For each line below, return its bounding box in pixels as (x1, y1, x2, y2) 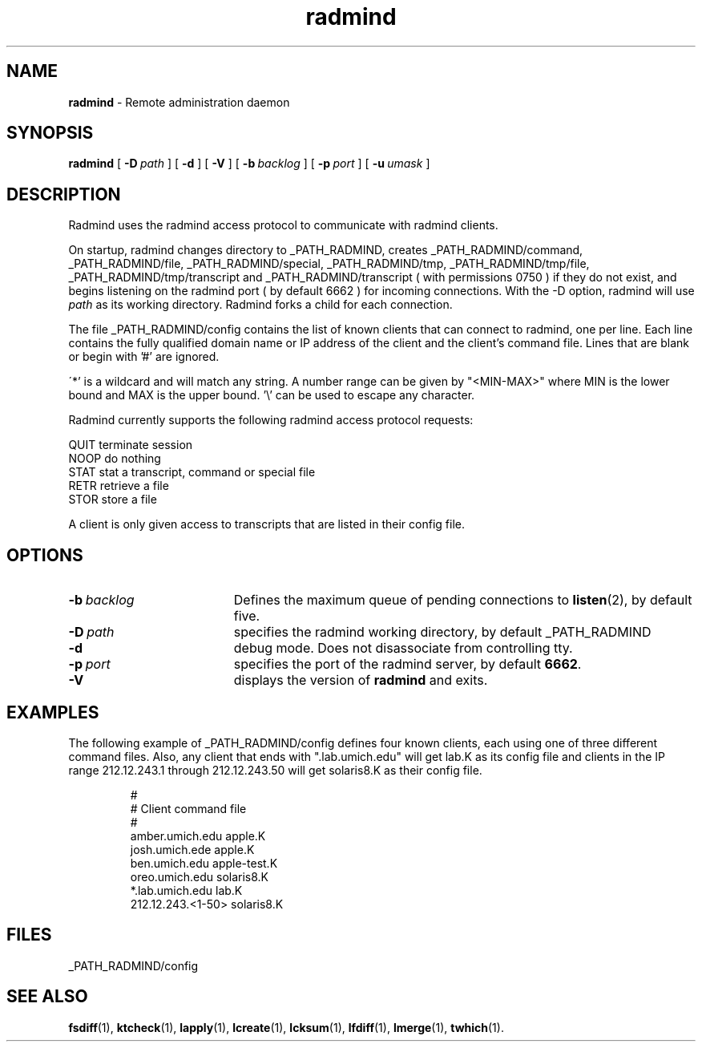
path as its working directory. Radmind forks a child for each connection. (68, 297, 453, 312)
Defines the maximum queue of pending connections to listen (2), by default (233, 592, 692, 609)
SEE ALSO (6, 986, 88, 1007)
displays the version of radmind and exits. (233, 672, 488, 689)
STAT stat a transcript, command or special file (68, 465, 316, 479)
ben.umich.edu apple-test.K (130, 856, 278, 870)
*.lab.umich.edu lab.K (130, 883, 243, 897)
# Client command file (130, 801, 247, 815)
